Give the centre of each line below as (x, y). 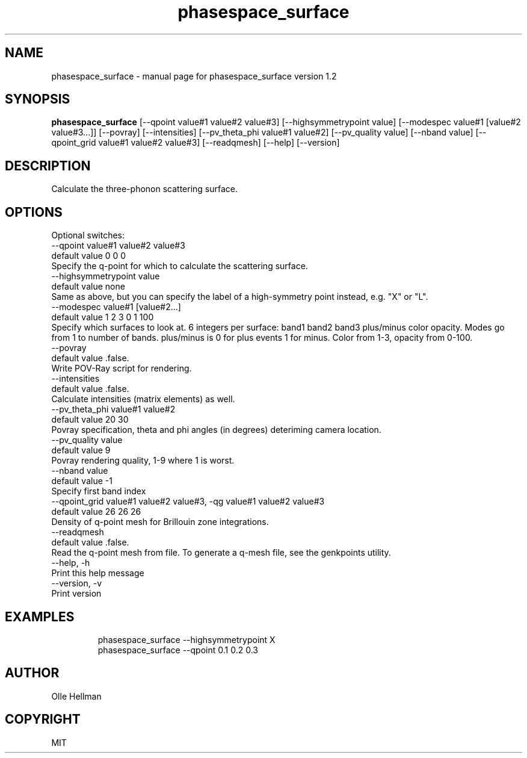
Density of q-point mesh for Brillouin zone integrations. (160, 522)
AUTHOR (32, 673)
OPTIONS (34, 212)
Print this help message (98, 573)
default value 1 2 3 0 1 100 (103, 317)
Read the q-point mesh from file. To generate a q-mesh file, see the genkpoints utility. (221, 553)
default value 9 (81, 450)
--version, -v (77, 583)
